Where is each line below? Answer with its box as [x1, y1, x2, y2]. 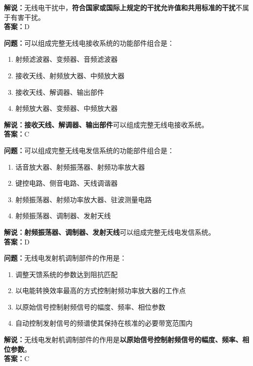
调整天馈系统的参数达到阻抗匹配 [15, 269, 118, 279]
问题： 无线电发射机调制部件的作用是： [4, 253, 126, 263]
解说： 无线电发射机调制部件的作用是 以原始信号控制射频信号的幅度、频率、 [4, 334, 242, 345]
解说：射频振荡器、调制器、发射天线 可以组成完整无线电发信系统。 [4, 227, 215, 237]
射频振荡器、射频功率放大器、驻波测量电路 [15, 194, 152, 204]
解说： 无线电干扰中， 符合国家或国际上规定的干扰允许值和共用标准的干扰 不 [4, 2, 242, 12]
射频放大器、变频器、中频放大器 [15, 103, 118, 113]
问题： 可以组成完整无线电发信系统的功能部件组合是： [4, 145, 174, 155]
